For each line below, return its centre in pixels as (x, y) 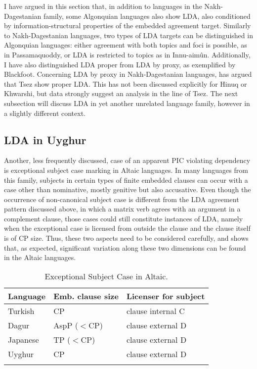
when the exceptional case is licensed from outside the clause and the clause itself (127, 228)
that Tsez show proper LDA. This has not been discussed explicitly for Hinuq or (126, 83)
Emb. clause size (86, 296)
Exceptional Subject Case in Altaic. (106, 276)
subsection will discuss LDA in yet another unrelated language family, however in (127, 103)
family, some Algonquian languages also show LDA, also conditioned (147, 16)
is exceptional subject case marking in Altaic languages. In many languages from (126, 170)
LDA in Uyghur (45, 139)
